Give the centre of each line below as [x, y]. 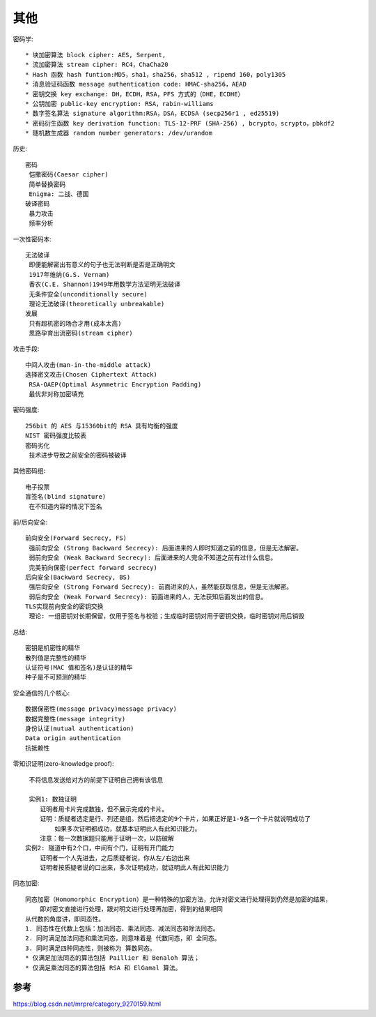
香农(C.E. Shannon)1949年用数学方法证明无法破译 [105, 285]
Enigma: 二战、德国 [59, 194]
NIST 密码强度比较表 [56, 436]
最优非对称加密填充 [56, 394]
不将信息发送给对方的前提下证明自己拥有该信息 [96, 780]
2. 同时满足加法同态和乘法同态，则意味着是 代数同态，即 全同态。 [123, 939]
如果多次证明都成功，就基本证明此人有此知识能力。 [128, 829]
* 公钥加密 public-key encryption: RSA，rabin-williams [119, 104]
